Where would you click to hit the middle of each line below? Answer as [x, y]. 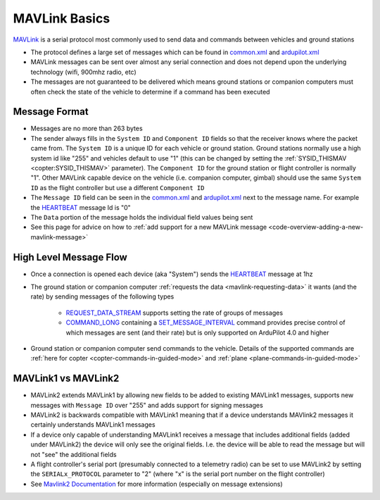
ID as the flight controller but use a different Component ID [118, 187]
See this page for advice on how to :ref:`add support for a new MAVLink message [149, 227]
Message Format [51, 112]
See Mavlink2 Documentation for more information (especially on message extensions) [157, 484]
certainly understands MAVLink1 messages [93, 425]
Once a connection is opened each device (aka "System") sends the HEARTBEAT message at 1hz [172, 274]
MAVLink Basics [62, 18]
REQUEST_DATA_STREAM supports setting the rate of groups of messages [175, 313]
